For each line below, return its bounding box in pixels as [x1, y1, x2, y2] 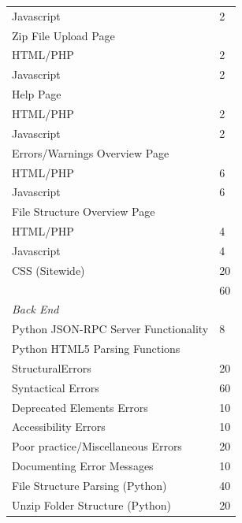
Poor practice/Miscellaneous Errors [12, 438, 182, 454]
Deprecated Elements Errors [12, 399, 148, 415]
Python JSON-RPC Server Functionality [12, 321, 209, 337]
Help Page [12, 86, 61, 102]
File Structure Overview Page [12, 203, 155, 220]
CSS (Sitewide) [12, 261, 85, 278]
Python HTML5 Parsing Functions [12, 340, 181, 357]
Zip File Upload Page [12, 27, 115, 43]
